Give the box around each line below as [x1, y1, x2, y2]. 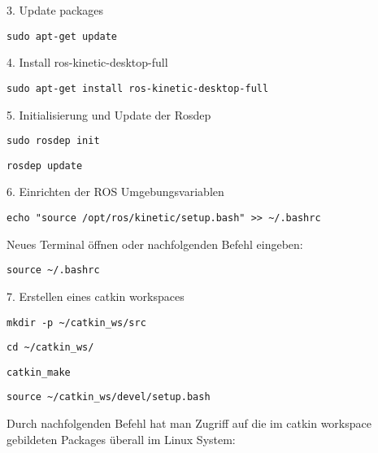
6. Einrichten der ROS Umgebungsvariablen [7, 183, 224, 200]
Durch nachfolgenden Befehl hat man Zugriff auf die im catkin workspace [7, 415, 371, 432]
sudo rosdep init [7, 135, 100, 147]
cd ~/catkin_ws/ [7, 342, 94, 354]
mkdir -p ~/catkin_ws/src [7, 316, 146, 329]
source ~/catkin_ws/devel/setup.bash [7, 391, 211, 403]
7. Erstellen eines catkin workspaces [7, 287, 185, 304]
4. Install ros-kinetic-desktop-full [7, 54, 168, 71]
